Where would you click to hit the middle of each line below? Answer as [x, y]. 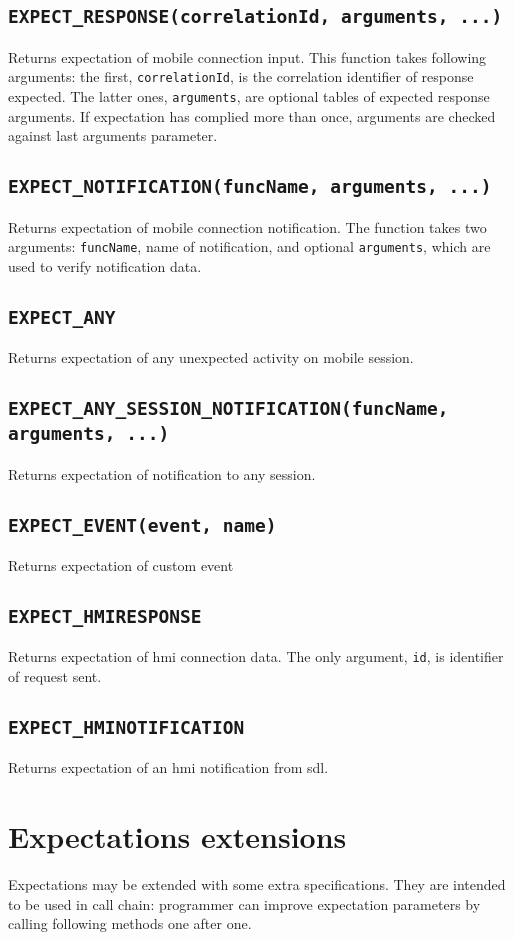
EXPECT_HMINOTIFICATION [126, 728]
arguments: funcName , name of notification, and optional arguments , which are [249, 246]
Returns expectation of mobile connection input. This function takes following [247, 56]
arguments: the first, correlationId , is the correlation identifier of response [241, 76]
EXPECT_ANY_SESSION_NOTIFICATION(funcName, [228, 409]
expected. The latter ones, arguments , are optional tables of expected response [249, 96]
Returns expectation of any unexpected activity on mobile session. [211, 357]
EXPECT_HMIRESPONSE [105, 616]
